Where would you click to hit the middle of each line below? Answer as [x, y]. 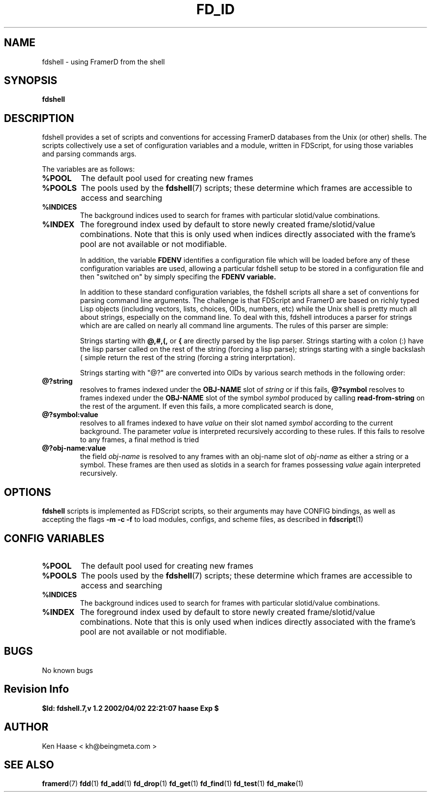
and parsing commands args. [89, 154]
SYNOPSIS [31, 81]
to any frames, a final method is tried [139, 440]
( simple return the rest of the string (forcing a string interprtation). [187, 358]
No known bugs [67, 670]
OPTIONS [28, 492]
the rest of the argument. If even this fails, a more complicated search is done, [207, 406]
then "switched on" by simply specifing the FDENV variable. [178, 277]
